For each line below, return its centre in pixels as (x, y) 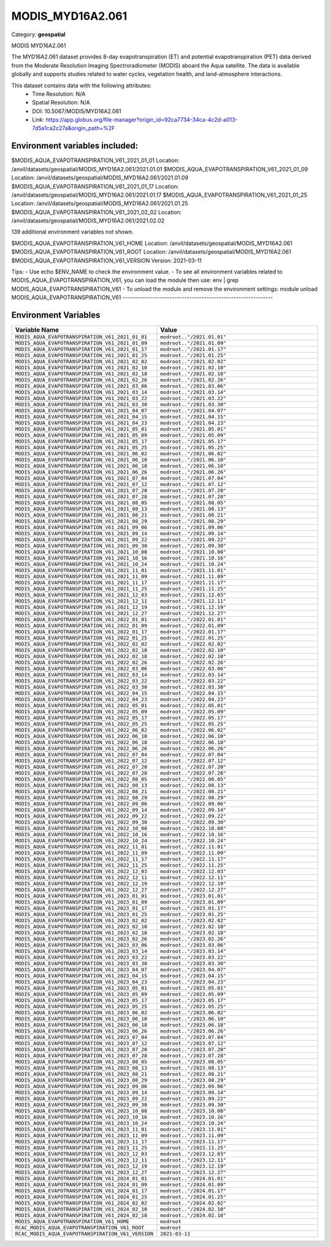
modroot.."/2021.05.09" (193, 435)
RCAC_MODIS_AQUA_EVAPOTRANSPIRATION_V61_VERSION (84, 1234)
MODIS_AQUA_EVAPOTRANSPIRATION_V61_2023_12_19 (81, 1166)
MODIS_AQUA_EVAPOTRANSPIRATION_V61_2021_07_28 (81, 497)
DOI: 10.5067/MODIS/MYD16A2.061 (77, 111)
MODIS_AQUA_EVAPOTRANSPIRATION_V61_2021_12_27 (81, 613)
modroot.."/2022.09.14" (193, 810)
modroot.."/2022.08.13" (193, 785)
